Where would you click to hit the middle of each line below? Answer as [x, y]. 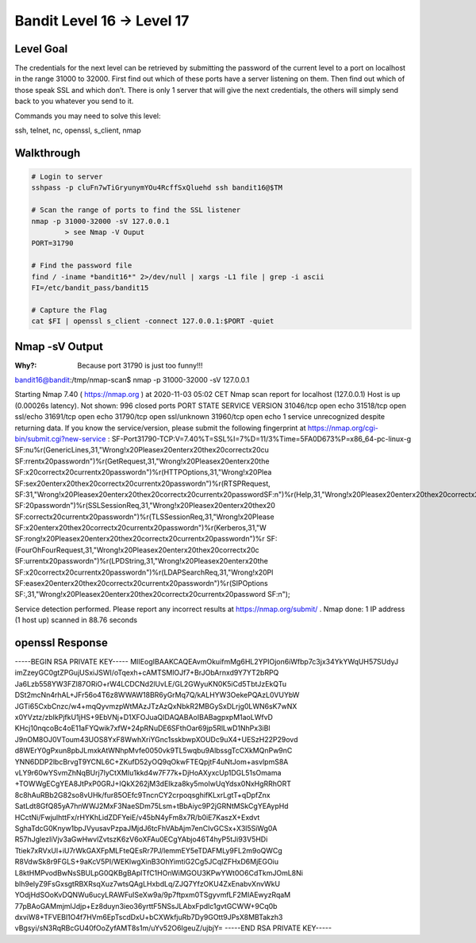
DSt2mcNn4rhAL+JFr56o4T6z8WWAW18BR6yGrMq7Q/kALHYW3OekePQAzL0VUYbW [157, 695]
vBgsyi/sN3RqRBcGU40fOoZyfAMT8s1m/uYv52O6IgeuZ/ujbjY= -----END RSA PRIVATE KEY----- [173, 928]
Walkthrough [48, 153]
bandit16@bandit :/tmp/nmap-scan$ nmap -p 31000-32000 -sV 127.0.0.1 [132, 379]
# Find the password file [82, 266]
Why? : [26, 365]
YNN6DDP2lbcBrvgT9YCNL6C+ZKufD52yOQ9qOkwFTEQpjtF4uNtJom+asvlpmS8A [152, 761]
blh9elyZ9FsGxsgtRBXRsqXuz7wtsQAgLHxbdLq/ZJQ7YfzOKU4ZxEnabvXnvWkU [148, 883]
